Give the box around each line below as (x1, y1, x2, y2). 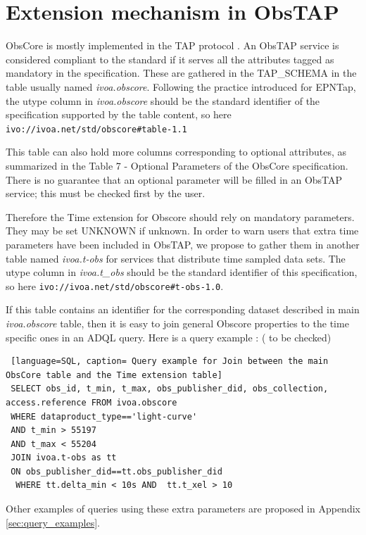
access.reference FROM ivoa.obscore (6, 397, 177, 408)
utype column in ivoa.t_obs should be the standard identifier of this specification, (6, 265, 358, 279)
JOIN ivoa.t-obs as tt (11, 453, 117, 463)
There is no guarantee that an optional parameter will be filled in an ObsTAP (6, 172, 343, 187)
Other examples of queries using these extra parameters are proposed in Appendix (6, 501, 360, 516)
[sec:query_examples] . (6, 515, 100, 529)
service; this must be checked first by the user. (6, 186, 206, 201)
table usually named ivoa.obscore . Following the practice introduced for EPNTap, (6, 79, 356, 94)
